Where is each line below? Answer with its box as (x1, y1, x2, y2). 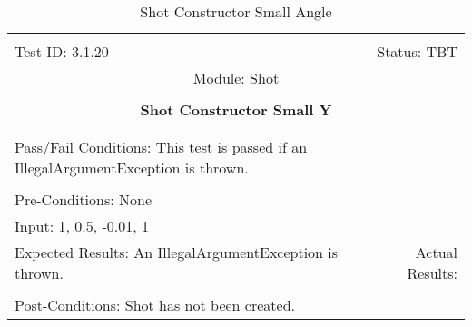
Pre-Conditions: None (15, 189, 152, 210)
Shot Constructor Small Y (140, 99, 332, 120)
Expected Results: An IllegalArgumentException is (15, 242, 339, 263)
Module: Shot (192, 67, 280, 88)
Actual (415, 242, 457, 263)
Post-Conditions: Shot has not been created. (15, 294, 295, 315)
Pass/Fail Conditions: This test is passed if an (15, 136, 308, 157)
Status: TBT (377, 41, 457, 62)
